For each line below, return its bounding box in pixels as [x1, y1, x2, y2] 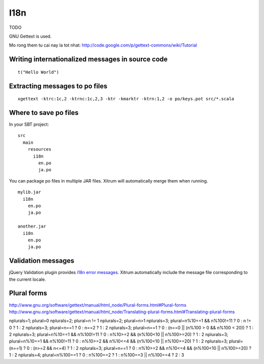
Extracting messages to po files [9, 82, 108, 90]
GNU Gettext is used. [9, 33, 52, 39]
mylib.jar [18, 189, 41, 195]
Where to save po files [9, 108, 79, 117]
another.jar [18, 224, 46, 229]
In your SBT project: [9, 121, 49, 127]
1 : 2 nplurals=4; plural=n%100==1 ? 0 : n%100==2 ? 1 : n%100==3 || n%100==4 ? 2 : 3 [9, 352, 184, 358]
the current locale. [9, 276, 46, 282]
